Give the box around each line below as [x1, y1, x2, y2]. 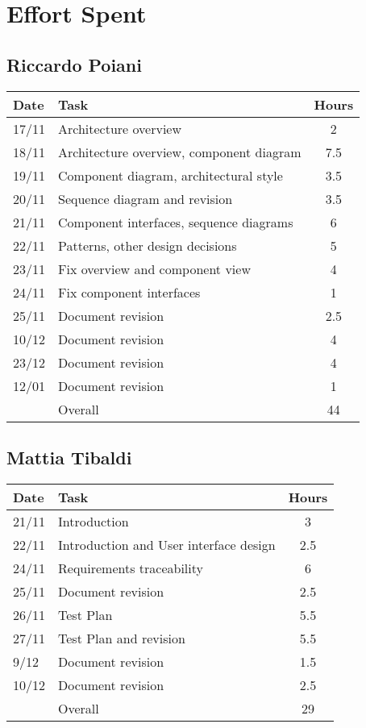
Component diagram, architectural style [58, 165, 283, 185]
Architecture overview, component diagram [58, 142, 302, 161]
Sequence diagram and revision [58, 189, 233, 208]
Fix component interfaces [58, 282, 201, 302]
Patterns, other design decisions [58, 235, 237, 255]
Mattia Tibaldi [6, 444, 132, 469]
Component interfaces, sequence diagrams [58, 212, 293, 231]
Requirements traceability [58, 558, 203, 577]
